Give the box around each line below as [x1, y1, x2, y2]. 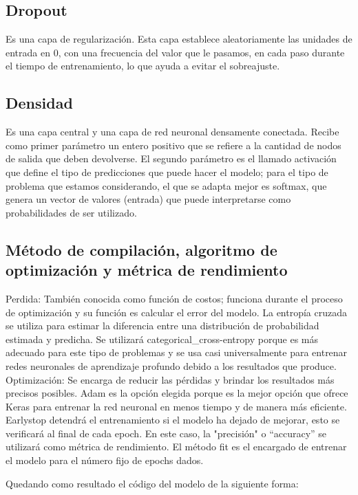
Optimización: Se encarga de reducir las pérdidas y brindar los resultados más [6, 372, 335, 386]
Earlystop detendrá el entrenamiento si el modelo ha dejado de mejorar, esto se [6, 412, 340, 427]
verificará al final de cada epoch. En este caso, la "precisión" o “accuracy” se [6, 426, 327, 440]
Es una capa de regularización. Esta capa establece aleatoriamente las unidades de [6, 32, 352, 46]
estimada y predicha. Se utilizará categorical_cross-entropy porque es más [6, 331, 319, 346]
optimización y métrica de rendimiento [6, 259, 288, 280]
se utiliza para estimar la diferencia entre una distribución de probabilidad [6, 318, 319, 333]
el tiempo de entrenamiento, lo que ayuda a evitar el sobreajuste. [6, 58, 280, 73]
